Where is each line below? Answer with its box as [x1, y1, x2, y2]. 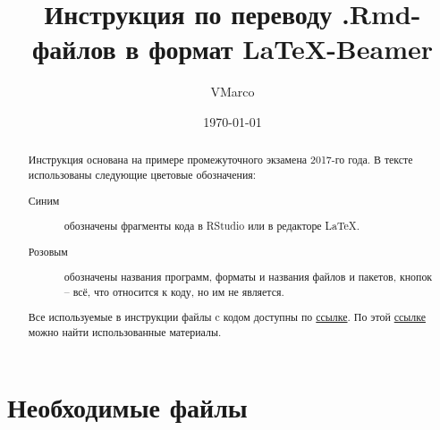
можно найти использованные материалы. [28, 325, 222, 339]
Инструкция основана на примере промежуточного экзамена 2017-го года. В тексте [28, 152, 413, 167]
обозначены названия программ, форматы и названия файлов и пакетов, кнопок [63, 269, 433, 284]
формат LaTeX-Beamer [148, 30, 434, 67]
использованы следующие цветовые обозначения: [28, 166, 257, 181]
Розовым [28, 243, 68, 258]
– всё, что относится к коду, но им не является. [63, 283, 284, 299]
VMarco [210, 82, 255, 101]
